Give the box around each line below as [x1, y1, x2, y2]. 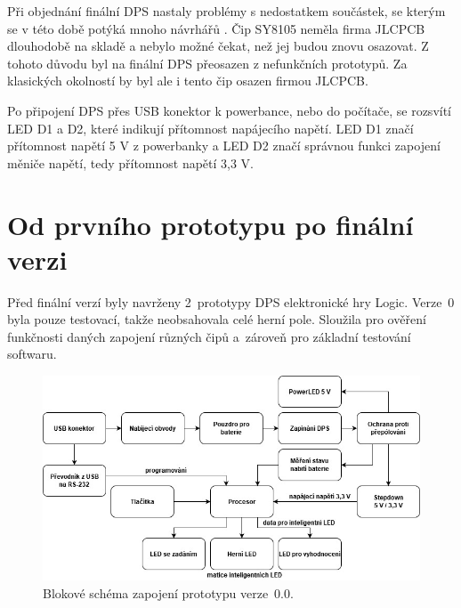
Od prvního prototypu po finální [7, 206, 414, 242]
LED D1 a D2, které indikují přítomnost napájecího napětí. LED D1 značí [7, 118, 414, 137]
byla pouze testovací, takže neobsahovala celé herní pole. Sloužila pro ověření [7, 310, 426, 328]
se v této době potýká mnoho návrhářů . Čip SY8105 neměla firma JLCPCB [7, 19, 425, 37]
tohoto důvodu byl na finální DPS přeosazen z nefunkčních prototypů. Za [7, 53, 408, 72]
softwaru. [7, 345, 57, 363]
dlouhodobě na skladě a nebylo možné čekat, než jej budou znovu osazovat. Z [7, 36, 429, 55]
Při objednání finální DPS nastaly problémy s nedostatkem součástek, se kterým [7, 2, 446, 20]
